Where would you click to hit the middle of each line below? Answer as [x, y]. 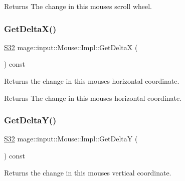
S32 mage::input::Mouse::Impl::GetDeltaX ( [71, 47]
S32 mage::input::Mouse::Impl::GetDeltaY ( [71, 139]
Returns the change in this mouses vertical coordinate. [88, 172]
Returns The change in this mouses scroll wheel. [78, 6]
